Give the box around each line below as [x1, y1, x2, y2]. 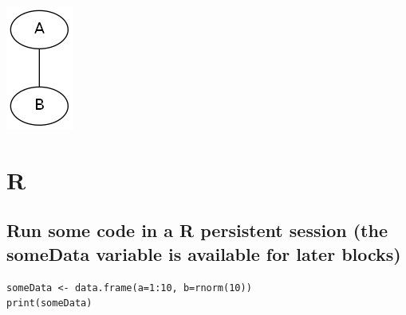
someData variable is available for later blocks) [6, 241, 401, 266]
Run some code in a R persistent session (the [6, 218, 388, 243]
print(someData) [6, 297, 93, 309]
